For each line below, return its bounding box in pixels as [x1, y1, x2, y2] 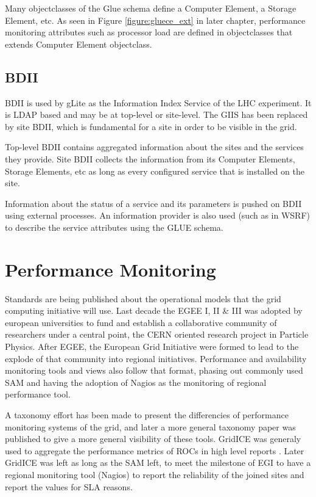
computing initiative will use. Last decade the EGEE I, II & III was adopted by [5, 304, 303, 317]
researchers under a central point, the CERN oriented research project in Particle [5, 328, 309, 341]
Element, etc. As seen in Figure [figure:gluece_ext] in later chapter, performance [5, 13, 306, 26]
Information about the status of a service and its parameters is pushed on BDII [5, 197, 302, 209]
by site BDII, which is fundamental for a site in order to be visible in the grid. [5, 120, 297, 132]
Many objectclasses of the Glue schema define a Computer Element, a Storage [5, 2, 297, 14]
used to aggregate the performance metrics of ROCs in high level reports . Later [5, 444, 304, 457]
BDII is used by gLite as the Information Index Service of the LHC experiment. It [5, 96, 312, 109]
